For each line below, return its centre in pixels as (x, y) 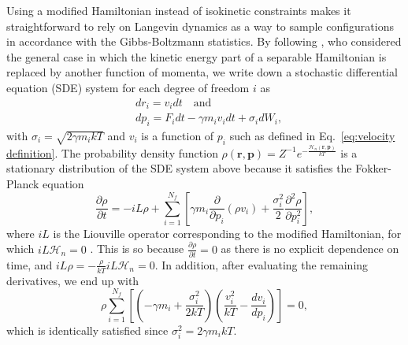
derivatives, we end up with (73, 280)
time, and (30, 264)
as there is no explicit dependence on (310, 249)
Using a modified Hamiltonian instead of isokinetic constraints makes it (179, 10)
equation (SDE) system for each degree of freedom (128, 87)
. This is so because (137, 249)
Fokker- (373, 168)
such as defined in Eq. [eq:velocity (312, 135)
